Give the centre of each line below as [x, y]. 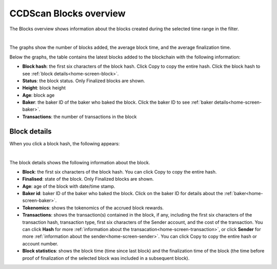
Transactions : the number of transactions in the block [80, 117]
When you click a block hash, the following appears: [65, 143]
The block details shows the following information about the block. [80, 162]
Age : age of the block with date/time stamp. [69, 186]
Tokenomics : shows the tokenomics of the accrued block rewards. [93, 207]
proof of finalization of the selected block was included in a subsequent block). [106, 258]
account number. [40, 243]
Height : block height [44, 88]
